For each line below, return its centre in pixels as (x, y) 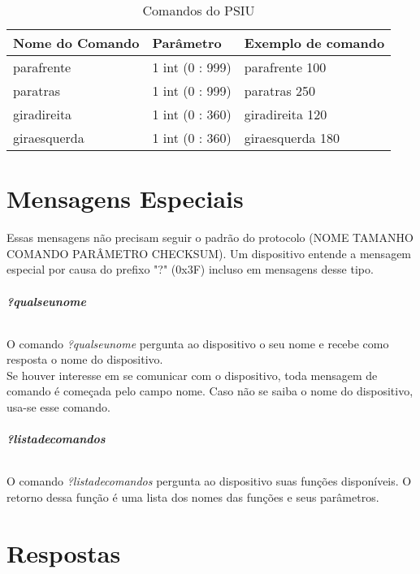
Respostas (64, 552)
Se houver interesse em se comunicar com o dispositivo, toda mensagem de (192, 375)
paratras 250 (280, 91)
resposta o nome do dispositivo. (85, 359)
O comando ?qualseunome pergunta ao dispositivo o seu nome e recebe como (198, 343)
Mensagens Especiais (125, 199)
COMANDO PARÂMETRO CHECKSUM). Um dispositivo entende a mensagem (209, 253)
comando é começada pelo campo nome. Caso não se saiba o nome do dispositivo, (210, 391)
